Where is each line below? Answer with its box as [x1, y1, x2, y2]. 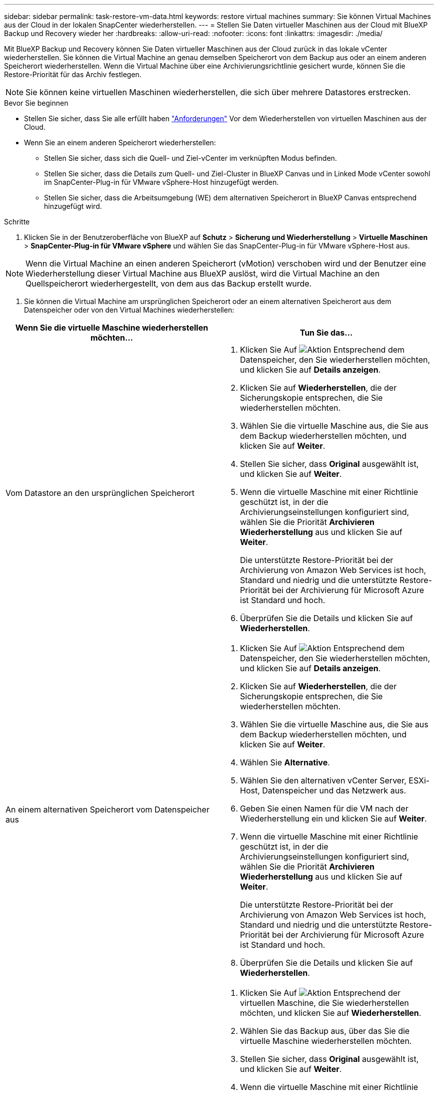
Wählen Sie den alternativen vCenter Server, [240, 775, 406, 785]
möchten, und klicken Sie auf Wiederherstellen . [240, 1008, 421, 1018]
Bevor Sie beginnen [4, 99, 68, 107]
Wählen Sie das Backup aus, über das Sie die [240, 1026, 410, 1036]
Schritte [4, 217, 30, 226]
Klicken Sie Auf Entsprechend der [240, 988, 401, 998]
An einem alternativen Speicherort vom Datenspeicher [5, 804, 209, 814]
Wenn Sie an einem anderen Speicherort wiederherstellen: [24, 138, 216, 147]
